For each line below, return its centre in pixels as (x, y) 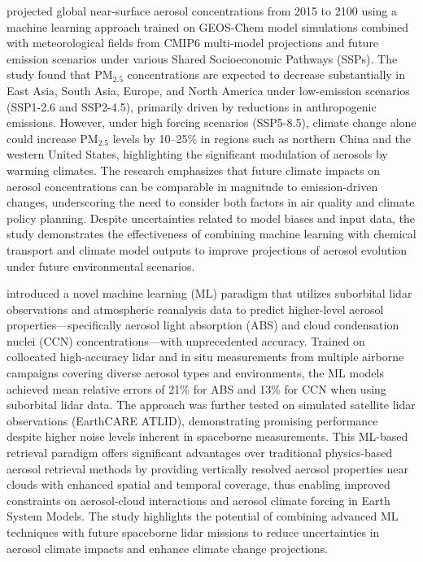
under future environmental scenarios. (101, 266)
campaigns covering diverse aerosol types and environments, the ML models (195, 373)
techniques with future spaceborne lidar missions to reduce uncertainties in (193, 532)
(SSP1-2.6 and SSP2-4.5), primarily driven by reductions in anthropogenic (192, 106)
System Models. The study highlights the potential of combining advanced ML (203, 516)
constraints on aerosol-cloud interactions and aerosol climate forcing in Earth (198, 500)
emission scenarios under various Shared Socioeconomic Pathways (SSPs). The (202, 58)
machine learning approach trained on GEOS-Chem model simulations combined (208, 26)
